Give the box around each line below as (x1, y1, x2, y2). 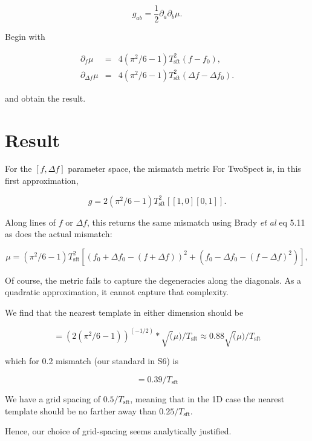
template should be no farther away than (5, 404, 157, 417)
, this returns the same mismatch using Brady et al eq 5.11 (86, 215, 305, 228)
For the (5, 162, 32, 175)
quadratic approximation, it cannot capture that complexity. (5, 286, 229, 298)
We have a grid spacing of (5, 393, 101, 405)
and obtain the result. (5, 91, 86, 104)
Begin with (5, 30, 45, 43)
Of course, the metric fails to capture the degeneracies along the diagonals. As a (5, 273, 302, 286)
